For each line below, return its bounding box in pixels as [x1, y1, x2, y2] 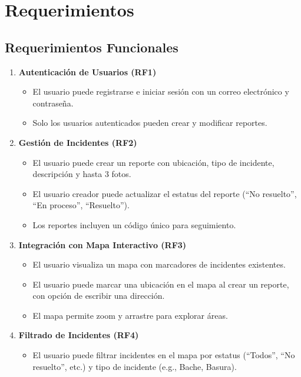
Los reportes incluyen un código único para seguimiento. [32, 218, 236, 231]
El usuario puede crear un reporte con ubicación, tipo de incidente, [32, 156, 274, 168]
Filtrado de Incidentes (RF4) [18, 329, 139, 341]
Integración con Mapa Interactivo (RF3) [18, 238, 187, 251]
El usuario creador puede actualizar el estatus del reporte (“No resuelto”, [32, 187, 297, 199]
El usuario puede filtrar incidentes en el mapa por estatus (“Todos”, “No [32, 349, 295, 361]
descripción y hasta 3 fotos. [32, 168, 131, 180]
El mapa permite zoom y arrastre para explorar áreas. [32, 309, 228, 321]
